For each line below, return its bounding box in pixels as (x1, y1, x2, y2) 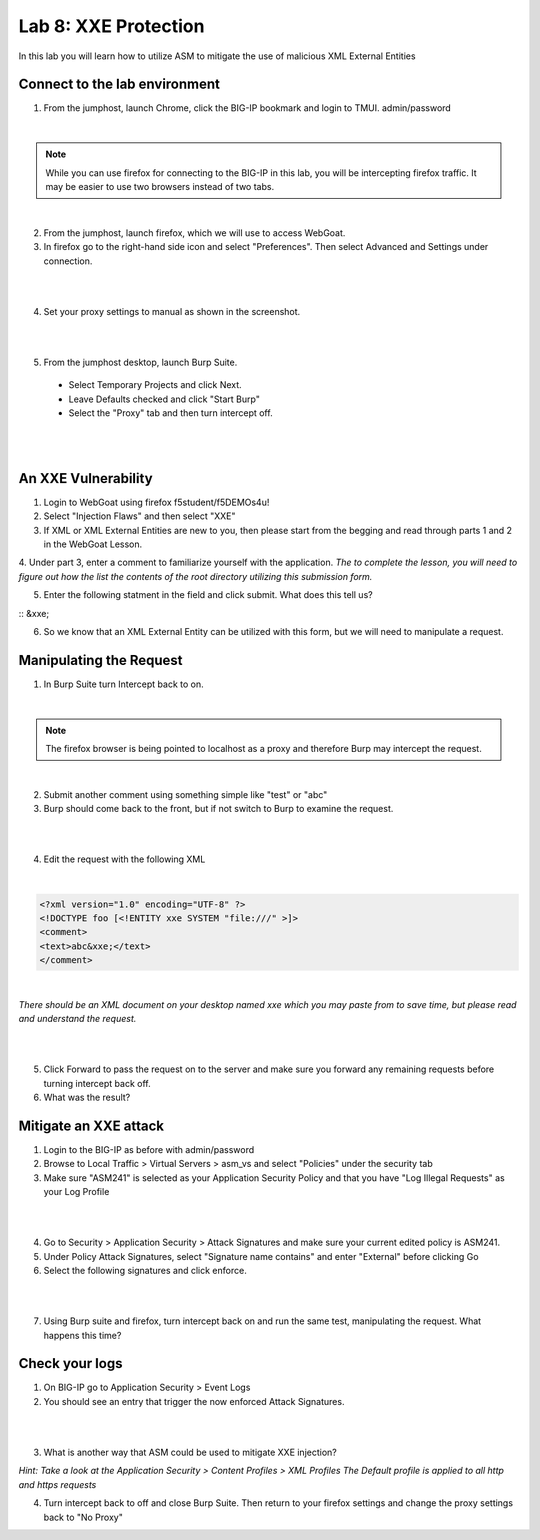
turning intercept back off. (43, 1077, 152, 1089)
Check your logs (18, 1355, 123, 1372)
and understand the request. (18, 1013, 137, 1025)
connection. (43, 255, 93, 267)
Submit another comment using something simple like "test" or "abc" (43, 788, 328, 800)
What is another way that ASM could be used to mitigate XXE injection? (43, 1446, 337, 1459)
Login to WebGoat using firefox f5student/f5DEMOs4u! (43, 496, 270, 508)
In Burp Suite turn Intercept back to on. (43, 678, 204, 690)
